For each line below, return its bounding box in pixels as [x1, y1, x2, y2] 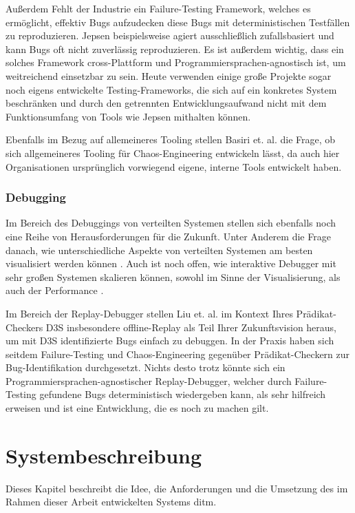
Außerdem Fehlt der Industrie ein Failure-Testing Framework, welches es [6, 1, 311, 15]
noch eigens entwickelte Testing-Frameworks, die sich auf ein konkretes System [6, 82, 337, 96]
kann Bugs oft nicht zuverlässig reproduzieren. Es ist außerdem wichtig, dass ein [6, 41, 344, 56]
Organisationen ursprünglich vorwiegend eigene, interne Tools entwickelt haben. [6, 159, 342, 174]
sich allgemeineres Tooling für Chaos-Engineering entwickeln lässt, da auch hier [6, 145, 340, 160]
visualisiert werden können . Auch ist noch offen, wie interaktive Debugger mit [6, 256, 336, 271]
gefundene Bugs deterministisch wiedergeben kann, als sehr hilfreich [39, 387, 326, 401]
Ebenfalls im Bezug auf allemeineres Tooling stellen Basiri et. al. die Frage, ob [6, 132, 336, 147]
